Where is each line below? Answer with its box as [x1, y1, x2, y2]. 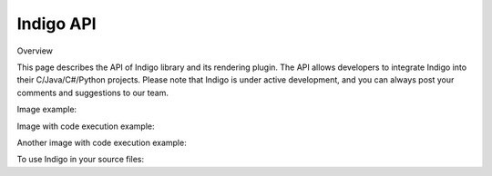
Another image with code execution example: [16, 137, 187, 148]
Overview [16, 45, 54, 56]
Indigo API [16, 14, 97, 34]
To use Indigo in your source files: [16, 154, 145, 165]
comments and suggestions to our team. [16, 87, 169, 98]
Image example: [16, 104, 77, 115]
